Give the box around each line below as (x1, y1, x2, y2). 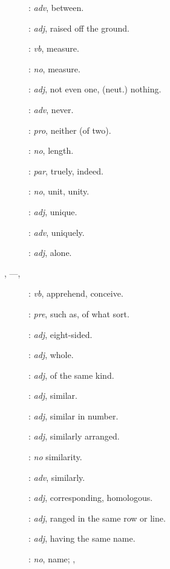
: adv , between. (28, 1, 84, 13)
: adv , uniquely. (28, 226, 85, 238)
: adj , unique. (28, 205, 77, 218)
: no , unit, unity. (28, 185, 90, 198)
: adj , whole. (28, 348, 74, 361)
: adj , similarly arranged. (28, 430, 120, 443)
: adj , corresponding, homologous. (28, 491, 153, 504)
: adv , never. (28, 103, 74, 116)
